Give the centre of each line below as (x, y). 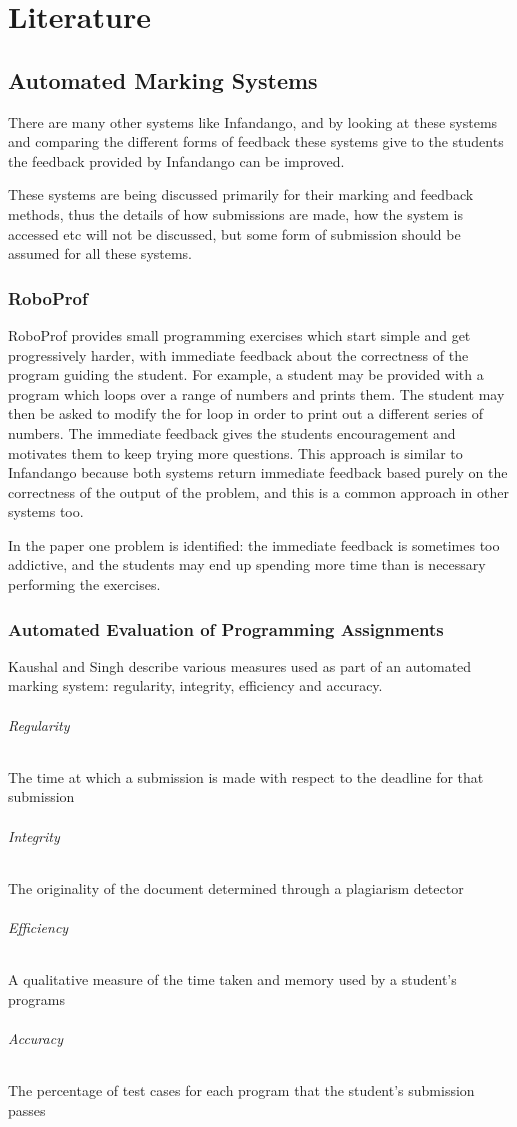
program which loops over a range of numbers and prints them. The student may (256, 393)
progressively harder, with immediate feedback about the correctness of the (238, 354)
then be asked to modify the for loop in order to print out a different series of (245, 413)
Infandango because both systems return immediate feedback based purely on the (258, 472)
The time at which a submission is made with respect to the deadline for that (246, 776)
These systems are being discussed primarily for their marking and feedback (241, 194)
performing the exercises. (84, 584)
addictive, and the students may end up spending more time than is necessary (247, 564)
